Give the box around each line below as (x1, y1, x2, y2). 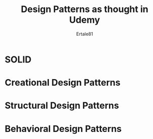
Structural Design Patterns (5, 100, 120, 111)
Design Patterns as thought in (21, 4, 148, 15)
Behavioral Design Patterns (5, 123, 122, 134)
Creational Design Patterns (5, 77, 121, 89)
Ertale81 (76, 31, 93, 37)
